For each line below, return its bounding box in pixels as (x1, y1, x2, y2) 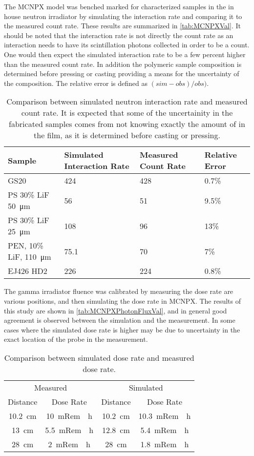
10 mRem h (46, 410, 92, 421)
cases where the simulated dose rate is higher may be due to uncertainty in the (4, 324, 240, 334)
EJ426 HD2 (8, 265, 47, 277)
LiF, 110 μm (8, 251, 51, 263)
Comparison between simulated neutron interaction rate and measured (6, 96, 248, 107)
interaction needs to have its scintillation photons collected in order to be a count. (4, 40, 250, 50)
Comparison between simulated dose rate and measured (4, 352, 194, 363)
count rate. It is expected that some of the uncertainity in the (21, 107, 233, 119)
